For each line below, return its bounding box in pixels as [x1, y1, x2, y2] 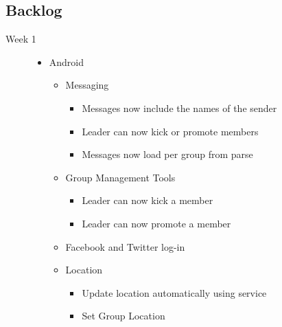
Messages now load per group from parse [82, 147, 253, 161]
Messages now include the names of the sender [82, 100, 277, 115]
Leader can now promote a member [82, 216, 231, 230]
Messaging [65, 78, 109, 92]
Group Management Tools [65, 170, 176, 184]
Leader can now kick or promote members [82, 124, 259, 138]
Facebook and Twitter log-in [65, 239, 185, 253]
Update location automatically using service [82, 285, 267, 300]
